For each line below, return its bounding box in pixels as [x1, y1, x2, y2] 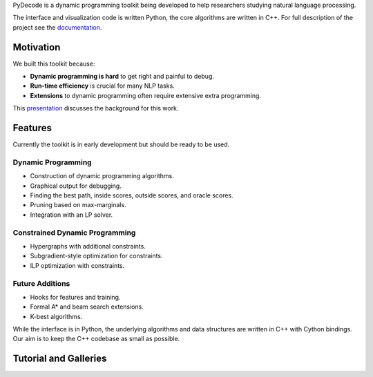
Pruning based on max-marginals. [30, 201, 127, 209]
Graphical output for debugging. [30, 182, 122, 190]
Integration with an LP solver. [30, 211, 113, 219]
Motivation [12, 41, 61, 53]
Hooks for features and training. [30, 293, 121, 301]
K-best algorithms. [30, 312, 83, 320]
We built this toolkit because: [12, 59, 95, 68]
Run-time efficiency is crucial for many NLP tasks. [30, 81, 175, 90]
